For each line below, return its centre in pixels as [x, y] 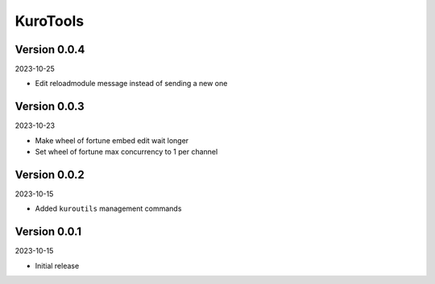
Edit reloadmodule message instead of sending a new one [131, 84]
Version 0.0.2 [50, 174]
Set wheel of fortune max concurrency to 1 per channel [126, 152]
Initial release [57, 265]
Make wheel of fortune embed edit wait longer [112, 140]
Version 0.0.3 [50, 107]
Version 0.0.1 [48, 232]
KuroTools [50, 21]
